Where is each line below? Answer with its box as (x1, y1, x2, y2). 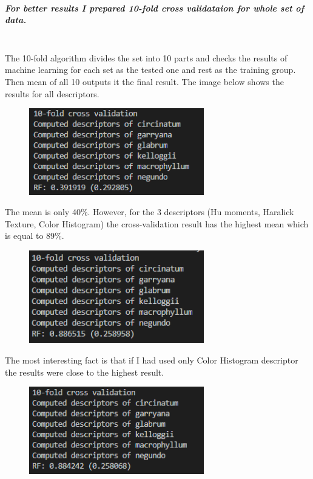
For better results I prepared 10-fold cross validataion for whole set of (5, 1, 305, 14)
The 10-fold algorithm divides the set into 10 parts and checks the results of (5, 51, 288, 64)
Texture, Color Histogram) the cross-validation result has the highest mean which (5, 217, 309, 230)
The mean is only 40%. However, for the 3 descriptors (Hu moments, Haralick (5, 205, 294, 218)
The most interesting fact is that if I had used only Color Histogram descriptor (5, 353, 298, 366)
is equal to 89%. (5, 229, 64, 242)
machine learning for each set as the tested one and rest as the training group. (5, 63, 296, 76)
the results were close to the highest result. (5, 365, 164, 378)
